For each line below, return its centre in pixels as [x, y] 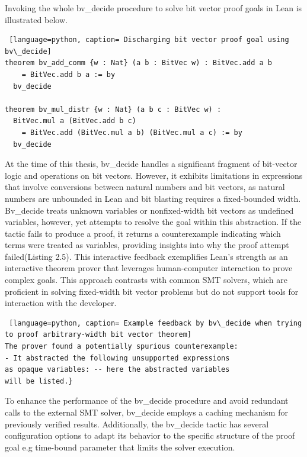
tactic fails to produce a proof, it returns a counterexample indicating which [143, 233]
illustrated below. [36, 19]
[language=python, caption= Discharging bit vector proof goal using [149, 40]
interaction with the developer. [61, 303]
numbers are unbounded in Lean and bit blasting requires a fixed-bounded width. [153, 198]
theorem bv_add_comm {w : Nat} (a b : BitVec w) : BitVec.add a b [139, 63]
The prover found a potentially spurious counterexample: [121, 347]
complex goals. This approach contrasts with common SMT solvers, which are [146, 280]
